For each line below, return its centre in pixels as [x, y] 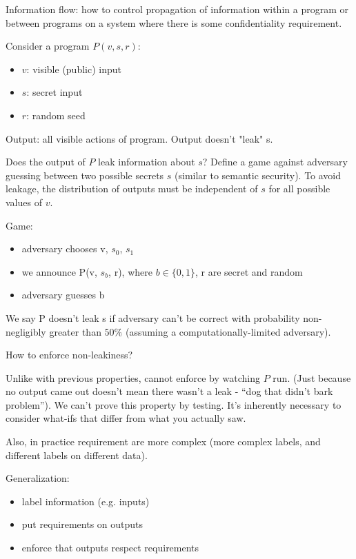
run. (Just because [312, 377]
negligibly [26, 331]
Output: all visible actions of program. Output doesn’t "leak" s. [139, 138]
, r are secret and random [249, 271]
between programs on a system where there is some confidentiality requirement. [174, 22]
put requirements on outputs [82, 524]
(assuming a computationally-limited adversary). [228, 331]
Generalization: [38, 478]
